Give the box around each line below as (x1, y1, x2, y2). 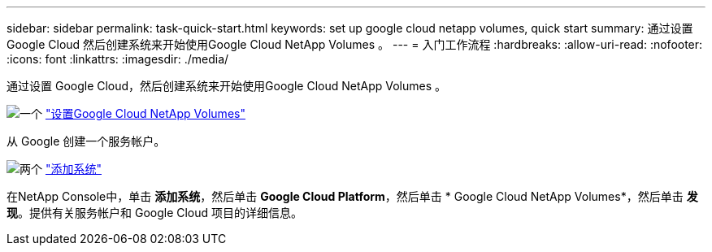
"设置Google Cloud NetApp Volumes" (45, 106, 245, 120)
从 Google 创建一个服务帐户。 (7, 134, 166, 148)
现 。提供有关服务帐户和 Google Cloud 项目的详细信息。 (7, 206, 303, 219)
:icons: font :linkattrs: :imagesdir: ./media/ (7, 52, 229, 66)
